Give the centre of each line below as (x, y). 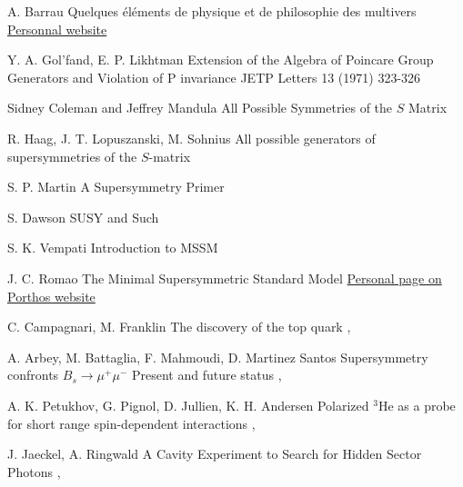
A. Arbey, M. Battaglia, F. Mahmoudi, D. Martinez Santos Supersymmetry (218, 357)
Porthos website (51, 296)
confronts (33, 375)
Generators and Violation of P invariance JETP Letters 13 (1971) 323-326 (214, 77)
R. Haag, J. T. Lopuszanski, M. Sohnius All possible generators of (191, 138)
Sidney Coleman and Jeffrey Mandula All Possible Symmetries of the (200, 108)
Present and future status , (206, 375)
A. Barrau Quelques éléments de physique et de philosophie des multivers (212, 11)
